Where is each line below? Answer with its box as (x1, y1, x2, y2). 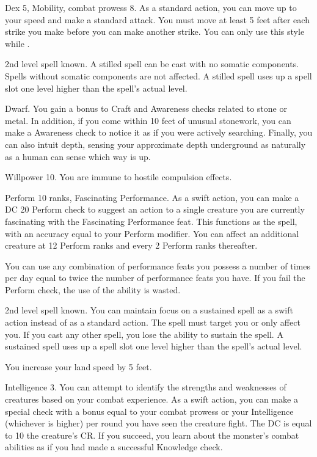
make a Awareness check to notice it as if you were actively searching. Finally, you (5, 126, 313, 139)
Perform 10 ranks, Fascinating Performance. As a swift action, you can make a (5, 191, 299, 203)
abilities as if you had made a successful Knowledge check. (5, 441, 223, 453)
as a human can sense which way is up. (5, 150, 151, 163)
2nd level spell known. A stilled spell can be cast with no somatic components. (5, 57, 299, 70)
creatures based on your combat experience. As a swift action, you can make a (5, 393, 298, 406)
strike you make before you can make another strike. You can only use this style (5, 25, 305, 38)
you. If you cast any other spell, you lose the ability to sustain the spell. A (5, 327, 283, 340)
